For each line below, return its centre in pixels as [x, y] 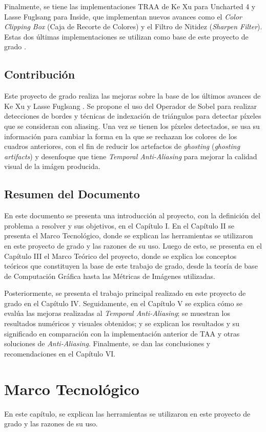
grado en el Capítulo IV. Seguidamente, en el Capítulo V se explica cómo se [123, 303]
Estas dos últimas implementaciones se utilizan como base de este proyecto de [126, 36]
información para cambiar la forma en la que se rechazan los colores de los [121, 136]
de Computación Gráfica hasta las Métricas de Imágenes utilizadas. [110, 276]
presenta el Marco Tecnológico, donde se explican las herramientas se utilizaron [129, 236]
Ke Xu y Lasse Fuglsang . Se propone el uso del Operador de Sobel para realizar [130, 106]
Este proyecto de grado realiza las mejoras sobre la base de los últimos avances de [132, 96]
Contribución [40, 74]
